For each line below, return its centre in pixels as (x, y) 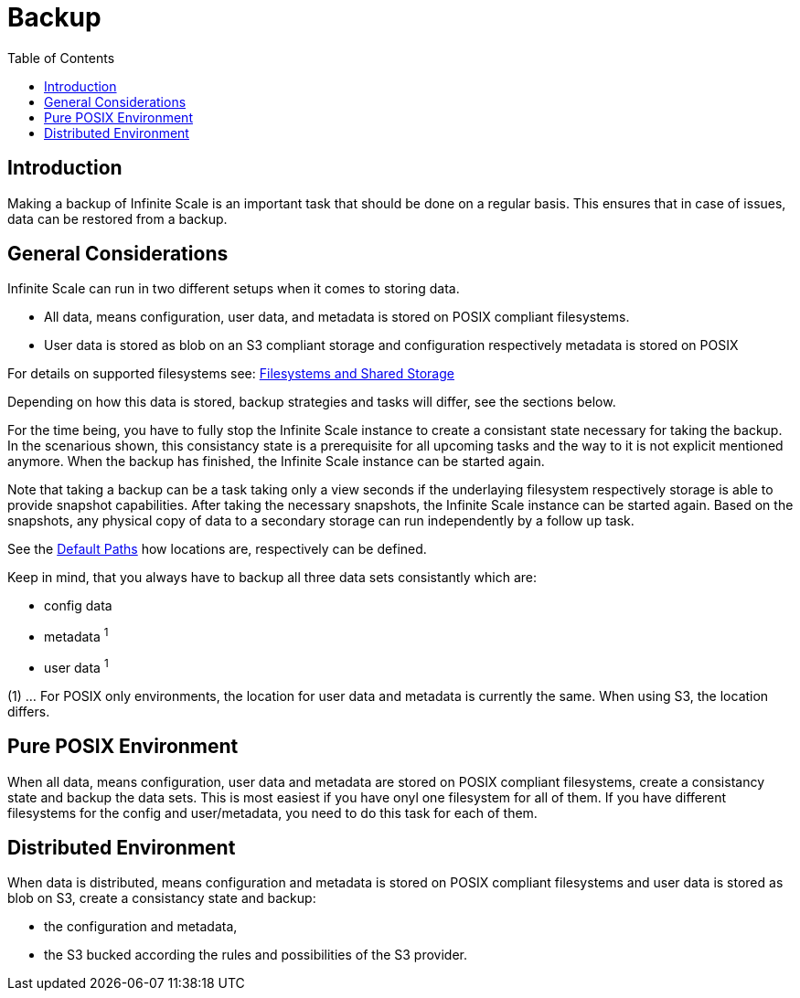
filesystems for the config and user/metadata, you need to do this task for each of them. (272, 812)
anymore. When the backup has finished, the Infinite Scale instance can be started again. (276, 462)
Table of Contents (61, 58)
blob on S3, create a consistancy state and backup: (162, 898)
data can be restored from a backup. (117, 218)
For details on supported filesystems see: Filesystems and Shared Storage (231, 374)
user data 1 (76, 666)
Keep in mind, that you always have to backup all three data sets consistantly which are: (272, 578)
